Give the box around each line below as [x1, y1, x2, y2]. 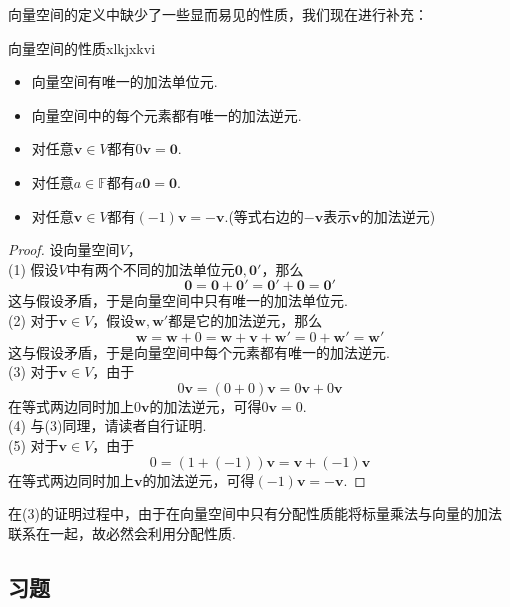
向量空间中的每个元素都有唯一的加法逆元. [31, 104, 302, 125]
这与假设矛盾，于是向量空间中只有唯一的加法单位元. [8, 290, 348, 311]
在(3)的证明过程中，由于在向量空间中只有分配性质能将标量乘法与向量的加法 [8, 503, 502, 524]
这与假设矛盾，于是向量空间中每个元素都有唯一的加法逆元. [8, 341, 390, 362]
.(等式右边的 [224, 205, 304, 226]
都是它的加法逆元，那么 [168, 309, 323, 330]
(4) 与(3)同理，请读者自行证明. [8, 415, 207, 436]
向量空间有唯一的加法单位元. [31, 71, 218, 92]
